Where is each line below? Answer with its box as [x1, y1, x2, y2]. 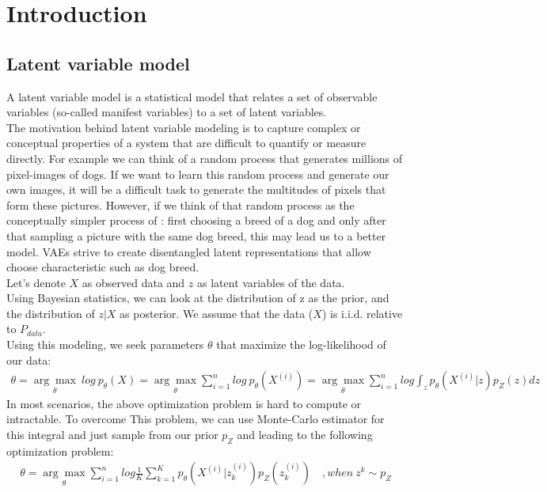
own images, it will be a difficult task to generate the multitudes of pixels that [6, 181, 386, 198]
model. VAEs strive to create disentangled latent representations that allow [6, 243, 371, 259]
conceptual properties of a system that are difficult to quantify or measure [6, 134, 367, 151]
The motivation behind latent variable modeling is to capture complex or [6, 119, 361, 135]
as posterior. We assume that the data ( [120, 305, 313, 321]
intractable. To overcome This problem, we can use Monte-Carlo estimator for [6, 411, 385, 427]
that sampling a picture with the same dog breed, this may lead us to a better [6, 227, 386, 244]
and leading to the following [237, 426, 373, 442]
